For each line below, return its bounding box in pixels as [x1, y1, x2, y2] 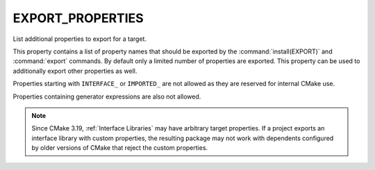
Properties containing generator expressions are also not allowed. [12, 92, 201, 101]
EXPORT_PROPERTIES [12, 10, 144, 26]
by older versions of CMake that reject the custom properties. [31, 144, 208, 152]
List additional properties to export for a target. [12, 35, 147, 43]
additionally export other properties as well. [12, 67, 137, 75]
